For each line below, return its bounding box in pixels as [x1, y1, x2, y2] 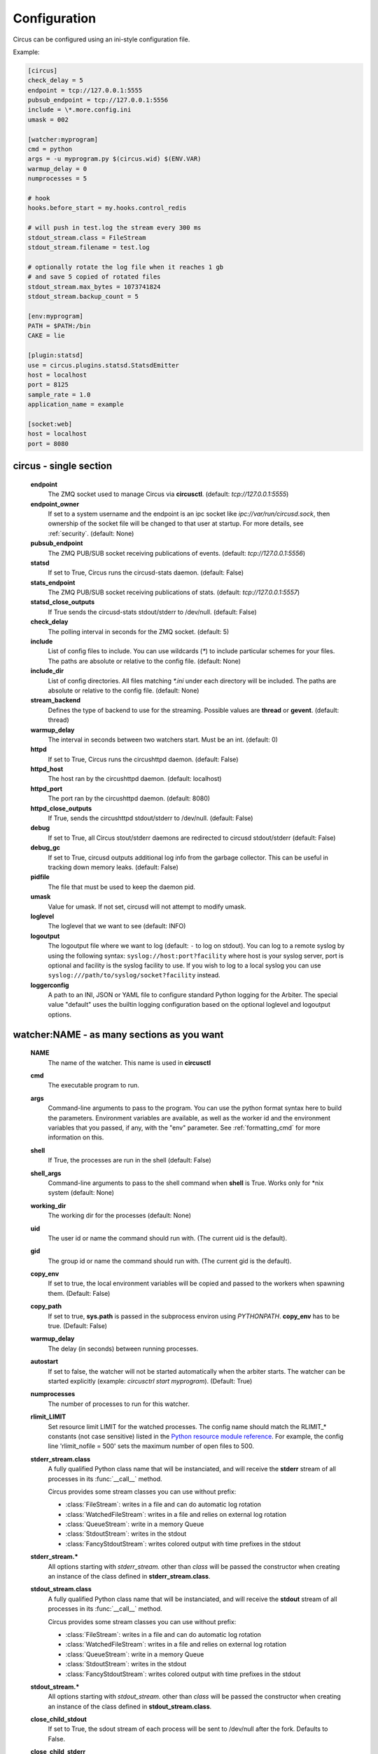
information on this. [48, 1133, 104, 1142]
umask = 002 [27, 116, 69, 123]
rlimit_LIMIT [30, 1412, 66, 1421]
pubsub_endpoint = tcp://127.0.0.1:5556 [27, 96, 168, 105]
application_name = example [27, 401, 124, 408]
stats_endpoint [30, 578, 76, 587]
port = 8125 [27, 381, 69, 389]
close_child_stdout [30, 1715, 87, 1724]
